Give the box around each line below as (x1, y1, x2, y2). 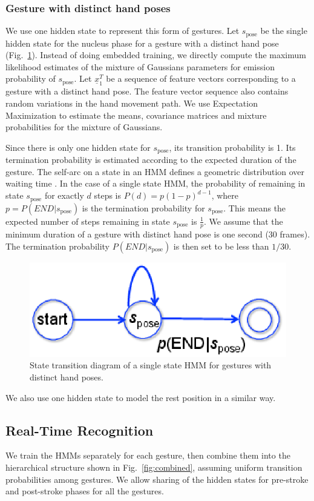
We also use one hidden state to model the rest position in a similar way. (5, 391, 276, 403)
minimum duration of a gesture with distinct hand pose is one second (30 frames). (5, 228, 310, 241)
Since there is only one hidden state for (5, 141, 151, 153)
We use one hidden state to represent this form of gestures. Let (5, 24, 240, 37)
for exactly (44, 189, 84, 202)
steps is (94, 189, 122, 202)
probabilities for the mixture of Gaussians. (5, 121, 163, 133)
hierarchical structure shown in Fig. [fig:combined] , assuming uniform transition (5, 460, 303, 473)
